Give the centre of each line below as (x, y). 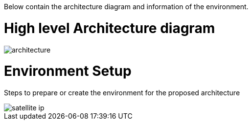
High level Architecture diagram (110, 28)
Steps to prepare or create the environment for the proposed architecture (122, 93)
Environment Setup (68, 71)
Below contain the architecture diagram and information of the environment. (126, 7)
